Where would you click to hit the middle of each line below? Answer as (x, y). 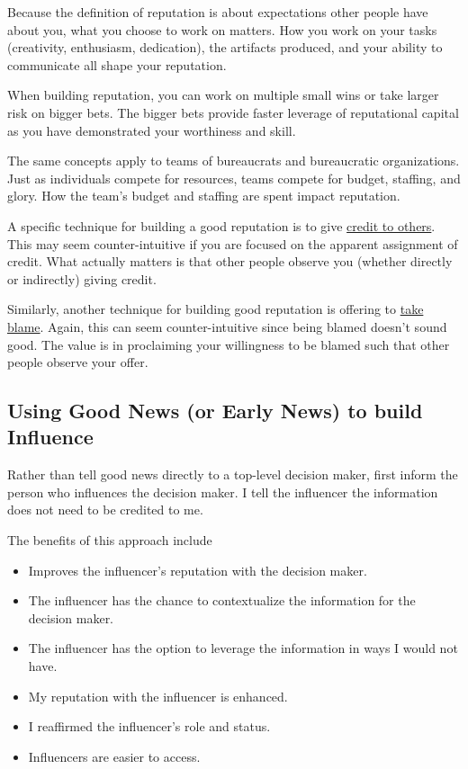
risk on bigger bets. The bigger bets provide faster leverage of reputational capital (233, 112)
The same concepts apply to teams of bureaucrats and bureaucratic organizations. (234, 161)
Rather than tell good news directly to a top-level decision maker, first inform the (233, 474)
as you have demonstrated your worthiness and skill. (152, 130)
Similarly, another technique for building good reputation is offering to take (216, 309)
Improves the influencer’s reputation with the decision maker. (198, 570)
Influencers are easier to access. (114, 756)
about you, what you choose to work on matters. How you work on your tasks (222, 29)
